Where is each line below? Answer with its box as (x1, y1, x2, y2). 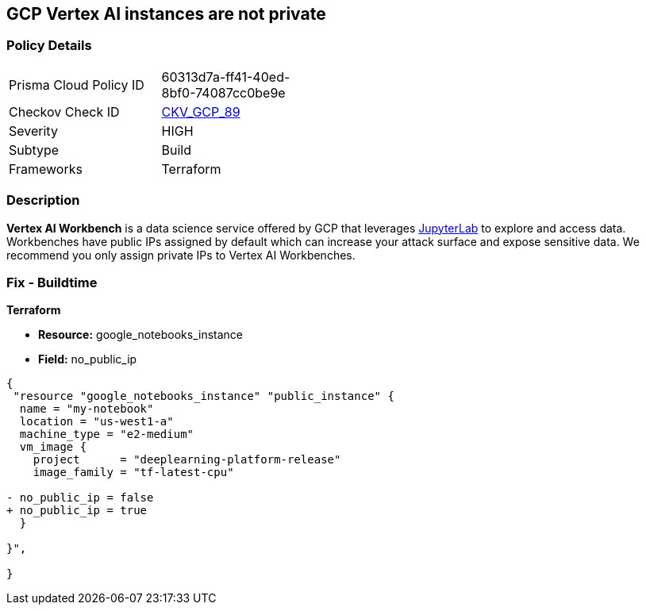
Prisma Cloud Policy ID (9, 76, 144, 93)
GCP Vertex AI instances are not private (6, 4, 326, 24)
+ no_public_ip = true (6, 504, 148, 517)
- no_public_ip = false (6, 491, 154, 505)
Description (6, 192, 80, 209)
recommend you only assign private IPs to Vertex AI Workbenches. (6, 248, 356, 262)
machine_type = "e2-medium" (19, 428, 194, 441)
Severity (9, 122, 58, 139)
